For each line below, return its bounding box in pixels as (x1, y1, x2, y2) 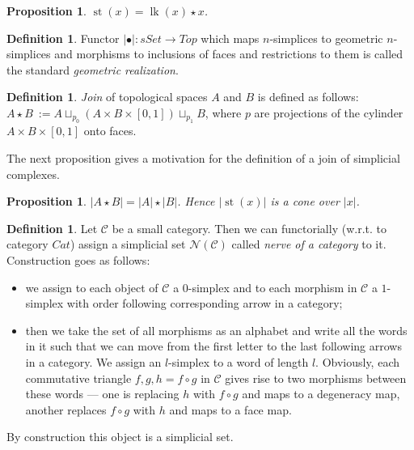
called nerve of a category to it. (231, 236, 387, 253)
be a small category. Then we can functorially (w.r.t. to (112, 219, 387, 236)
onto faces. (83, 122, 137, 139)
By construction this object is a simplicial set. (6, 428, 234, 445)
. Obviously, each (315, 353, 399, 370)
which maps (201, 29, 260, 46)
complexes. (6, 165, 60, 182)
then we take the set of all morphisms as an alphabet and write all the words (25, 321, 408, 338)
